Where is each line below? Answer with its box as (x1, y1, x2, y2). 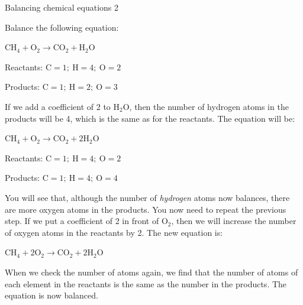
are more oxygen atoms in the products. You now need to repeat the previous (5, 203, 286, 215)
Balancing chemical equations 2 (5, 1, 118, 13)
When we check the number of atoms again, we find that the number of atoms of (5, 265, 298, 278)
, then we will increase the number (171, 215, 296, 227)
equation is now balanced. (5, 289, 98, 301)
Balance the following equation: (5, 21, 119, 33)
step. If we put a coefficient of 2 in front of (5, 215, 159, 227)
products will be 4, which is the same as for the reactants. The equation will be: (5, 112, 295, 124)
